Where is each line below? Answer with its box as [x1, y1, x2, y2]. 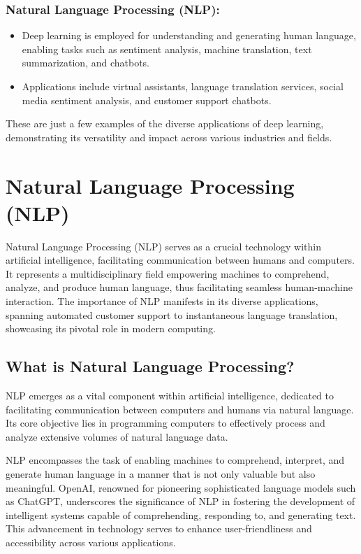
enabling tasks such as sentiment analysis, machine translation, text [22, 41, 312, 56]
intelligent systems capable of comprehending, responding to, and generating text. [6, 507, 356, 522]
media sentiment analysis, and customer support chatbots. [22, 92, 272, 107]
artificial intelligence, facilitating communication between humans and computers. [6, 253, 355, 267]
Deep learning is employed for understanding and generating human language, [22, 28, 356, 43]
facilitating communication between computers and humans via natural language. [6, 402, 354, 416]
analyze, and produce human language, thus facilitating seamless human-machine [6, 280, 353, 294]
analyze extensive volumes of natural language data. [6, 429, 228, 443]
